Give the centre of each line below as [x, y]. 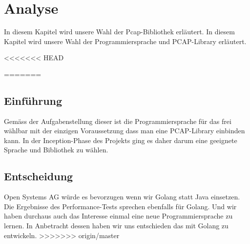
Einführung [33, 100]
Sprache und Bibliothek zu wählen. [56, 150]
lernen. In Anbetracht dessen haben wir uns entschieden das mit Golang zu [116, 226]
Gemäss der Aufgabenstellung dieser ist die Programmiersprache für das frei [118, 121]
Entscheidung [39, 176]
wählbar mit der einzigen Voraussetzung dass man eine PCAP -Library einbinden [125, 131]
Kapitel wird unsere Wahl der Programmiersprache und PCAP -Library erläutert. [125, 41]
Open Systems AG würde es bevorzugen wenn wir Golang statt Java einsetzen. [122, 197]
